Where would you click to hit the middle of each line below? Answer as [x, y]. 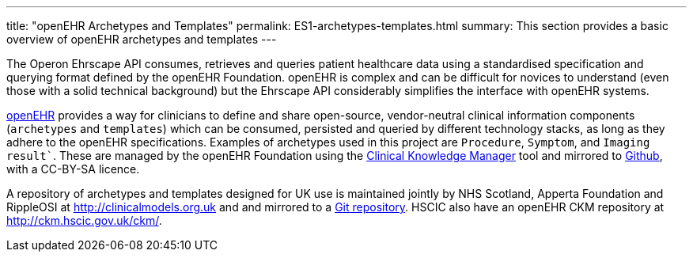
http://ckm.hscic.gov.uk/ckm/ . [84, 220]
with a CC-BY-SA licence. [73, 169]
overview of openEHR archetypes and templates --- [142, 39]
